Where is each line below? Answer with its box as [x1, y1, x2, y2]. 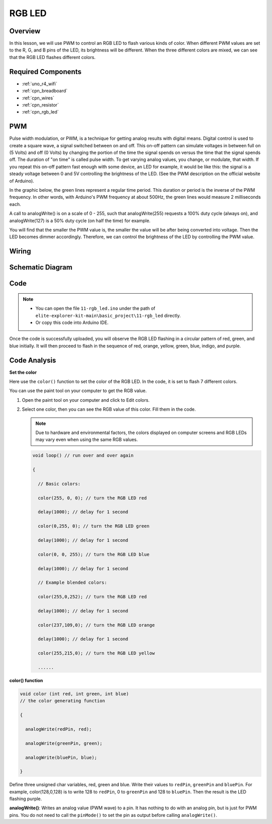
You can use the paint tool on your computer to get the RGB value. [9, 388, 147, 394]
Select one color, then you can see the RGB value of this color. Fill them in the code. [22, 406, 196, 412]
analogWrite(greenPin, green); [25, 740, 103, 746]
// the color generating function [20, 698, 105, 704]
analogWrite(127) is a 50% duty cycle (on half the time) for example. [9, 217, 151, 224]
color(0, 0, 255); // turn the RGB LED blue [38, 552, 150, 557]
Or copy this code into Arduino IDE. [35, 319, 109, 325]
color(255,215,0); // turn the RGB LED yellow [38, 650, 155, 656]
